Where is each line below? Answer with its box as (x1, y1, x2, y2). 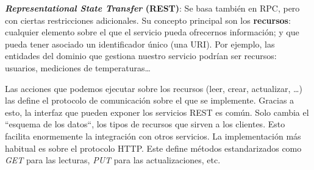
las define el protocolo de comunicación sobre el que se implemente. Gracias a (5, 94, 294, 107)
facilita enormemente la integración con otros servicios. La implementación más (5, 129, 301, 142)
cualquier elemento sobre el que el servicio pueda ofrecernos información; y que (5, 26, 299, 38)
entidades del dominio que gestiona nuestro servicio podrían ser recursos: (5, 49, 277, 62)
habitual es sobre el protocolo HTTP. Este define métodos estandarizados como (5, 141, 302, 154)
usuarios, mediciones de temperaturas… (5, 61, 151, 74)
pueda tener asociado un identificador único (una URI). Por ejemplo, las (5, 37, 275, 50)
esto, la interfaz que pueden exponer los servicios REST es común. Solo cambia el (5, 105, 309, 118)
